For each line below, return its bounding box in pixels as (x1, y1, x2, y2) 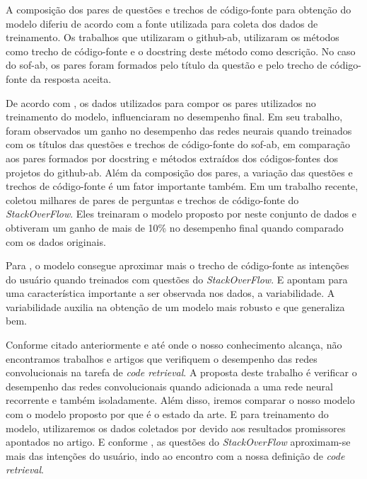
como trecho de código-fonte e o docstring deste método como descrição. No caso (6, 43, 356, 58)
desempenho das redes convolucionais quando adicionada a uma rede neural (6, 378, 333, 393)
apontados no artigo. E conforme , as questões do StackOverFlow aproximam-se (6, 434, 351, 449)
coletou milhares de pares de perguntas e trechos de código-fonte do (6, 192, 299, 207)
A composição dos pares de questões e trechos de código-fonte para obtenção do (6, 2, 351, 16)
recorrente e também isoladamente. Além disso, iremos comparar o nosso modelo (6, 393, 355, 407)
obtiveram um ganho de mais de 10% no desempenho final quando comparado (6, 220, 344, 235)
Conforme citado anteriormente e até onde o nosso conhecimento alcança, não (6, 337, 342, 352)
